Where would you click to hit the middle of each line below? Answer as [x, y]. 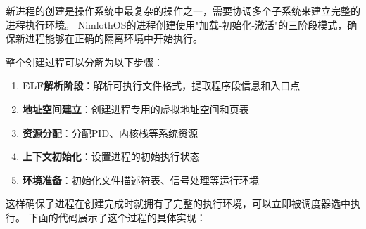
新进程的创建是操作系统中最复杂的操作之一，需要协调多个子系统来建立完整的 [183, 11]
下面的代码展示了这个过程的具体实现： [117, 217]
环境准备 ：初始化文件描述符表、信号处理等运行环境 [140, 179]
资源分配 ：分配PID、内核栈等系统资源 [110, 132]
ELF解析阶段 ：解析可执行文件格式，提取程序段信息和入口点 [161, 85]
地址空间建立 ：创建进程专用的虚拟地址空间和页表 [135, 109]
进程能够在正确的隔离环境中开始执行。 [114, 38]
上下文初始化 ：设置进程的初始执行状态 [111, 156]
